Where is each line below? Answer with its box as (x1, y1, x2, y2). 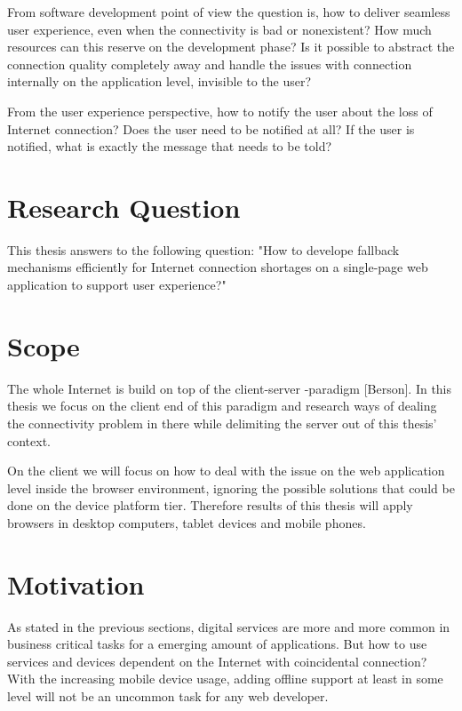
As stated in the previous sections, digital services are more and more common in (7, 617, 450, 635)
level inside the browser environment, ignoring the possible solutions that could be (7, 478, 455, 497)
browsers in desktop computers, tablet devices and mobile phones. (7, 513, 366, 531)
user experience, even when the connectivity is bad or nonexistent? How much (7, 20, 432, 38)
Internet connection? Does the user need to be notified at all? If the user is (7, 119, 415, 138)
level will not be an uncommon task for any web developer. (7, 687, 329, 706)
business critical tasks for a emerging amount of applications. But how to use (7, 635, 427, 653)
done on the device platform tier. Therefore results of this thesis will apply (7, 496, 413, 515)
